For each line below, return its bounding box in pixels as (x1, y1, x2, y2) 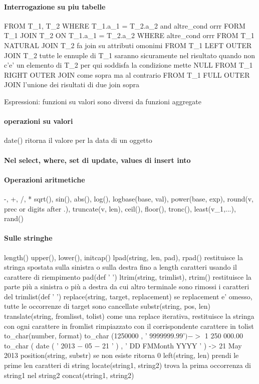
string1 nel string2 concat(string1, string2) (4, 369, 134, 380)
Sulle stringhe (4, 233, 53, 243)
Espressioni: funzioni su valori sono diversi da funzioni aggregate (4, 96, 202, 106)
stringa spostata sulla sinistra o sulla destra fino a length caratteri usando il (4, 262, 237, 272)
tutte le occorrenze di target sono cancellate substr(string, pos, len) (4, 301, 211, 311)
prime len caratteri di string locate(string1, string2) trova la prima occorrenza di (4, 360, 251, 370)
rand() (4, 213, 24, 224)
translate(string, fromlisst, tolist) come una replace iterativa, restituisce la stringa (4, 311, 254, 321)
